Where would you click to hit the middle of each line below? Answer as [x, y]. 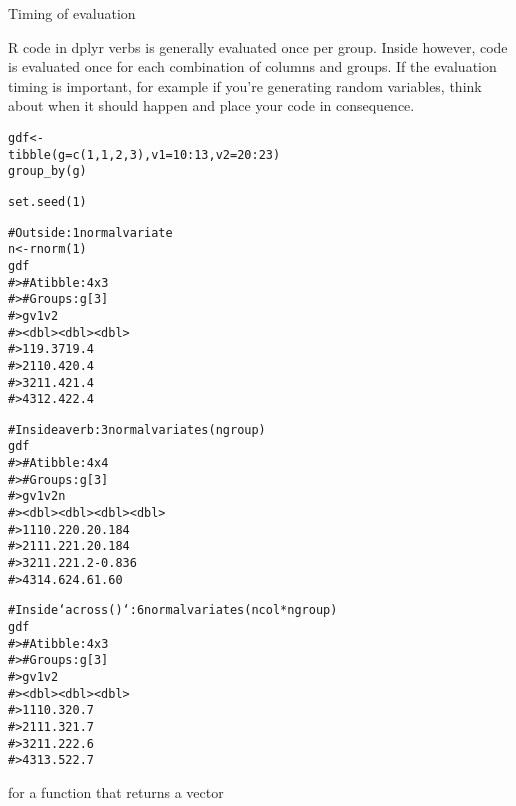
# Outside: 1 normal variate [90, 232]
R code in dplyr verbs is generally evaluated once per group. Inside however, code [258, 46]
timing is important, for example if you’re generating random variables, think [245, 85]
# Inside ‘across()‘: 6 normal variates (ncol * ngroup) [173, 610]
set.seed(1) [47, 201]
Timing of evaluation [72, 13]
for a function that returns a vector [116, 791]
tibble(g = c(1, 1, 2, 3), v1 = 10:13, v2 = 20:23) [144, 154]
